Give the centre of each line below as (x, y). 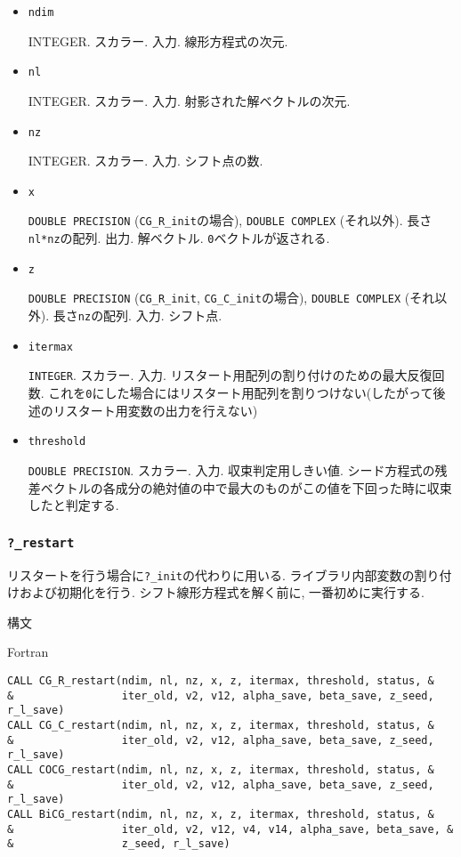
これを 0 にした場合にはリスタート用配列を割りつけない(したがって (241, 392)
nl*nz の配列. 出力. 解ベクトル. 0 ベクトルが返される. (179, 238)
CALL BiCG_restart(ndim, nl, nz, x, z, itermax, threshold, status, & (221, 814)
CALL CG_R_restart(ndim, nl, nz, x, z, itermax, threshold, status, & (221, 680)
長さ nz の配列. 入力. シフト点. (137, 315)
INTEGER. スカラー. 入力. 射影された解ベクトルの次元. (189, 100)
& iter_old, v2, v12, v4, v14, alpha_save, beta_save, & (230, 829)
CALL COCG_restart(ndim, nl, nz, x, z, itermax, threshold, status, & (221, 769)
